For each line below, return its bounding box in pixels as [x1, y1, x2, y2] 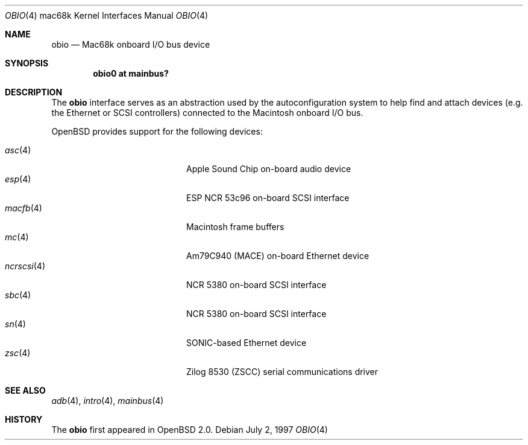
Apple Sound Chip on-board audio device [186, 164, 351, 174]
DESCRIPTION [5, 87, 63, 97]
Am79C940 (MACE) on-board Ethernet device [186, 251, 369, 261]
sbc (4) [5, 290, 31, 300]
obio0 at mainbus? [93, 68, 169, 78]
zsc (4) [5, 348, 31, 358]
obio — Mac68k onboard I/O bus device [51, 39, 210, 50]
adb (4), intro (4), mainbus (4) [51, 395, 164, 406]
